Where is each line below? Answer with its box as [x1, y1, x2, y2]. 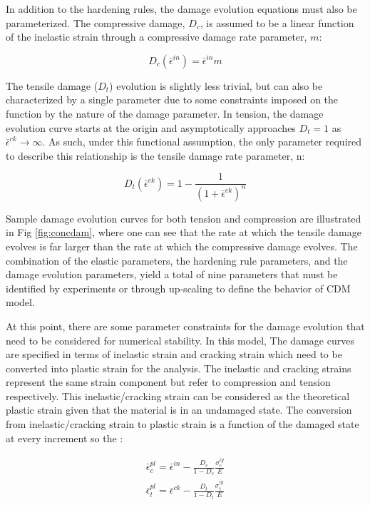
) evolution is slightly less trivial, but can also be [109, 78, 323, 93]
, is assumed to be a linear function [200, 15, 354, 30]
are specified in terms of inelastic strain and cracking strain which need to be [6, 347, 342, 362]
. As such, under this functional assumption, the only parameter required [42, 134, 362, 149]
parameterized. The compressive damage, [6, 15, 185, 30]
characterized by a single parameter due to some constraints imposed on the [6, 92, 339, 107]
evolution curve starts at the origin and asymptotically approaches [6, 120, 296, 135]
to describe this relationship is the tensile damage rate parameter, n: [6, 148, 305, 163]
